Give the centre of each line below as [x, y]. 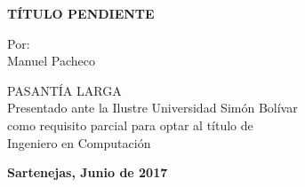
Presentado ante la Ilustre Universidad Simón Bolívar [152, 108]
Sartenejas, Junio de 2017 [88, 172]
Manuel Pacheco [51, 61]
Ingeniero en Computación [79, 142]
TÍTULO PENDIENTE [81, 13]
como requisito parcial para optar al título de [130, 125]
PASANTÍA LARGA [64, 90]
